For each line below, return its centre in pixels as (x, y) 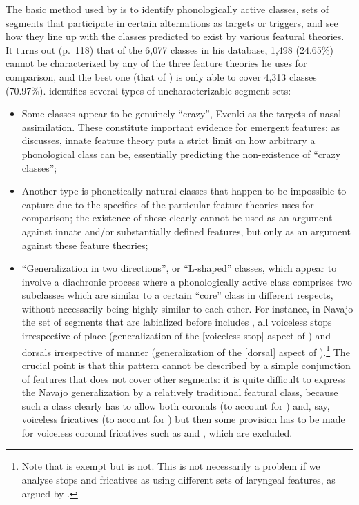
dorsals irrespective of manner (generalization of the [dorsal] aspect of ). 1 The (186, 350)
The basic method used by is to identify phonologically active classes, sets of (167, 9)
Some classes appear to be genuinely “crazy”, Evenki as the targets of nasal (182, 113)
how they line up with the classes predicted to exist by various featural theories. (175, 36)
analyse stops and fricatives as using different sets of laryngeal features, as (178, 480)
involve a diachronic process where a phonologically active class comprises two (187, 281)
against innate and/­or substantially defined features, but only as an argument (186, 231)
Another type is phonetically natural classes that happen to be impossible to (184, 191)
